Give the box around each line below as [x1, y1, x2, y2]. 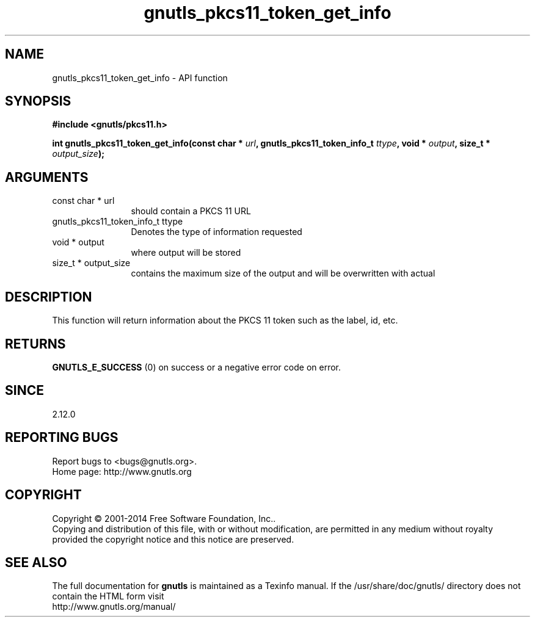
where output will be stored [131, 247, 241, 258]
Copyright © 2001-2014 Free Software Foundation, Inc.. [52, 513, 276, 524]
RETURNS [5, 336, 66, 352]
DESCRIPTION [5, 289, 92, 305]
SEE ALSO [5, 554, 67, 570]
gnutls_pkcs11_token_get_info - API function [52, 72, 228, 83]
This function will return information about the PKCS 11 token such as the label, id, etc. [52, 315, 398, 326]
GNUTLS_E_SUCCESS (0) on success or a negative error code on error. [52, 361, 341, 372]
